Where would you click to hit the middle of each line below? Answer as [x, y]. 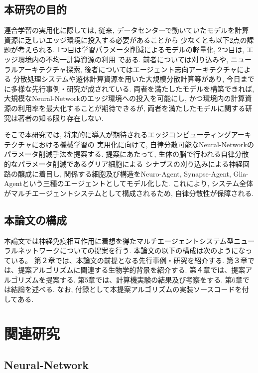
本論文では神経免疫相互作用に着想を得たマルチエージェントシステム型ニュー [129, 240]
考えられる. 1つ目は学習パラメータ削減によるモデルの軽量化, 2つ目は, [131, 49]
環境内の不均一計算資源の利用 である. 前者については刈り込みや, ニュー [134, 59]
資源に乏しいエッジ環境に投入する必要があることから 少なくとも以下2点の [126, 40]
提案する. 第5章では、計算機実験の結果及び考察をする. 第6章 [144, 279]
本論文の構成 [35, 220]
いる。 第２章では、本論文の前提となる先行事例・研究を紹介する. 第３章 [129, 260]
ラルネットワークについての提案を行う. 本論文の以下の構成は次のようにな [125, 250]
